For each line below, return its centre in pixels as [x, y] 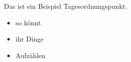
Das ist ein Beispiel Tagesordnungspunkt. [66, 6]
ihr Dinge [30, 39]
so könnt [28, 22]
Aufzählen [30, 55]
